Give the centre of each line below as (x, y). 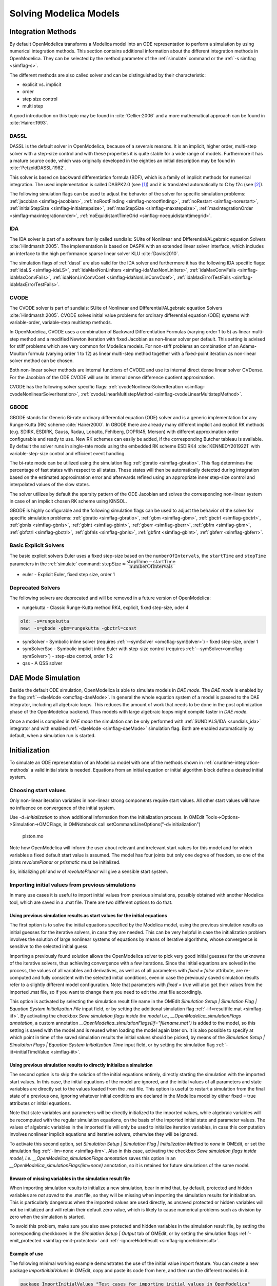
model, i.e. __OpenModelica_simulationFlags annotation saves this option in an (93, 1158)
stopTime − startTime (151, 562)
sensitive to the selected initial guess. (49, 946)
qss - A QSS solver (42, 663)
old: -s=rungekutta (45, 621)
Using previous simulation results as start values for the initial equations (88, 915)
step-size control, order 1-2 (84, 656)
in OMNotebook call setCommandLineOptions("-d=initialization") (132, 824)
